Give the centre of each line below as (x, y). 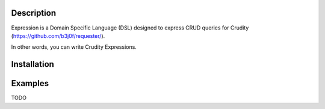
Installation (32, 64)
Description (34, 13)
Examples (30, 83)
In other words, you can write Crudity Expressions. (74, 47)
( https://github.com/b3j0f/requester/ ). (58, 36)
